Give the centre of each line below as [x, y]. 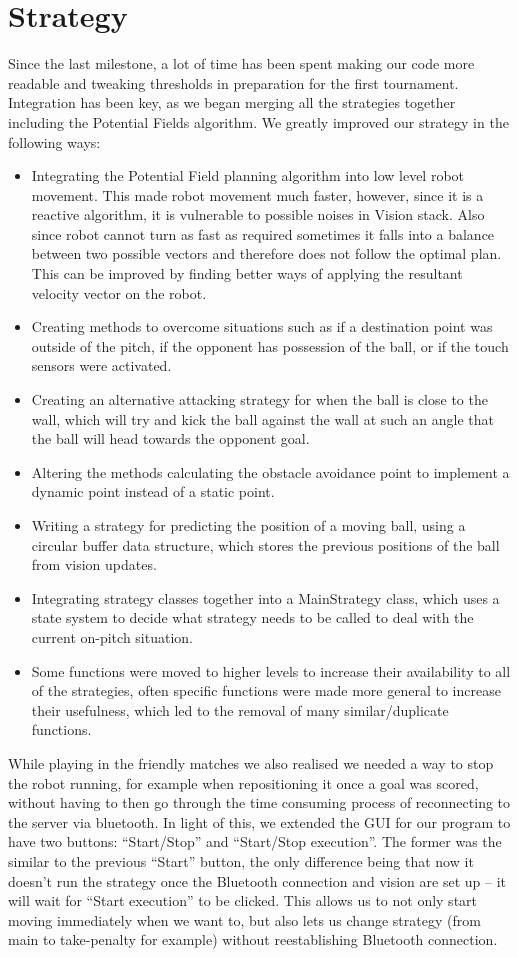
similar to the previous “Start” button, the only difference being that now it [241, 860]
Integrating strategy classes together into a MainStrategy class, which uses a [265, 597]
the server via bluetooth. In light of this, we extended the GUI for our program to [259, 821]
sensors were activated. [101, 365]
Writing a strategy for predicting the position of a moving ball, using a [248, 525]
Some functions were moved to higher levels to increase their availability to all [271, 670]
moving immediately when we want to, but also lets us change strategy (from [244, 919]
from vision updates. [94, 564]
